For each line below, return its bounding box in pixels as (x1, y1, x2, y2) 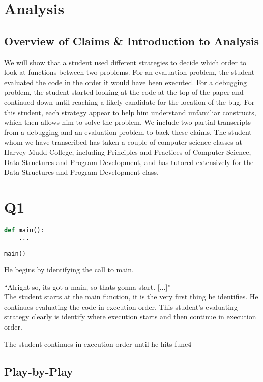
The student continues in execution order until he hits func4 (4, 338, 192, 349)
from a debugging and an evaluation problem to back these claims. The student (4, 126, 252, 137)
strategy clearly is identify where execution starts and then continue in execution (4, 311, 256, 322)
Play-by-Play (4, 363, 73, 379)
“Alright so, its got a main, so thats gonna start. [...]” (4, 281, 171, 292)
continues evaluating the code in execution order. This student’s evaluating (4, 301, 238, 312)
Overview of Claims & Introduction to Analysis (4, 33, 259, 48)
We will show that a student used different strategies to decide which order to (4, 57, 247, 67)
